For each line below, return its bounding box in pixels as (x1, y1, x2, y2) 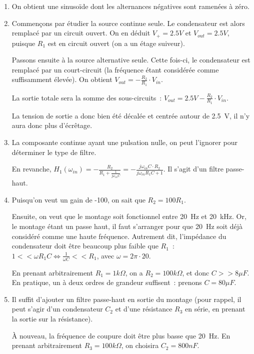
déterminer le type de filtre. (11, 146, 96, 157)
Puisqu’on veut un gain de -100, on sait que (11, 194, 145, 204)
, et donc (182, 267, 209, 277)
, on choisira (121, 340, 159, 350)
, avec (96, 250, 114, 260)
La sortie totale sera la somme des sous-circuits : (11, 92, 162, 102)
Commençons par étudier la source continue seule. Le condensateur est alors (11, 17, 245, 28)
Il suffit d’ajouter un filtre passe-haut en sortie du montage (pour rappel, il (11, 293, 241, 304)
